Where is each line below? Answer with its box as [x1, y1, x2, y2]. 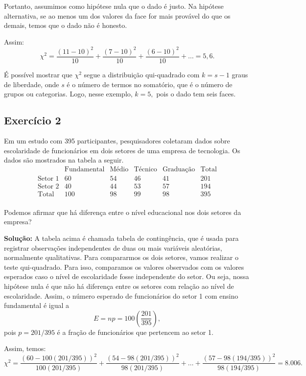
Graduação [163, 165, 195, 173]
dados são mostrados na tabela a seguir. [4, 155, 124, 165]
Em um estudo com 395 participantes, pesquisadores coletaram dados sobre [4, 135, 230, 145]
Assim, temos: [4, 343, 46, 353]
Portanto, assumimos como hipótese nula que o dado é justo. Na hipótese [4, 1, 224, 11]
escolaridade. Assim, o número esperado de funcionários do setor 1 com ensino [4, 290, 238, 301]
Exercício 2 [4, 113, 61, 128]
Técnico [134, 165, 157, 173]
